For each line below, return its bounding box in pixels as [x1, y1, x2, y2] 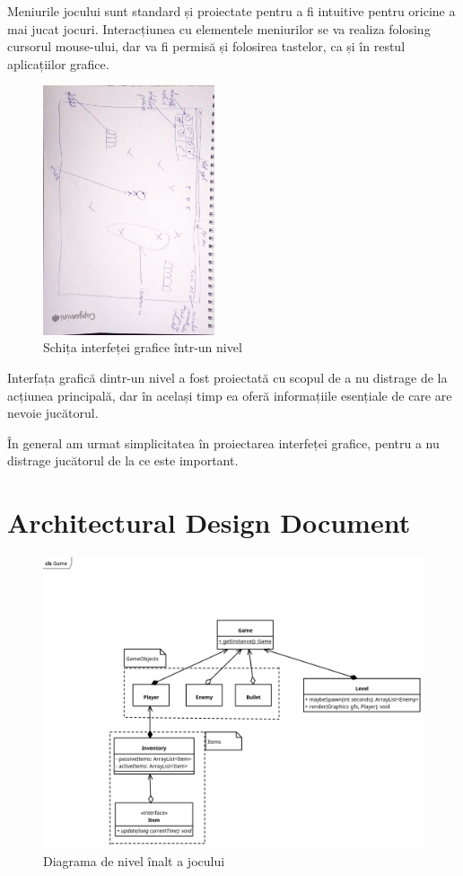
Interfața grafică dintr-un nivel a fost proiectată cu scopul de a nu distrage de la [7, 368, 448, 387]
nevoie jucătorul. [7, 403, 99, 422]
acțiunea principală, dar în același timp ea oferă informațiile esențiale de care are [7, 385, 452, 404]
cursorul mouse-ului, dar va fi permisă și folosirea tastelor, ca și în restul [7, 37, 406, 56]
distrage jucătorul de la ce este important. [7, 451, 239, 470]
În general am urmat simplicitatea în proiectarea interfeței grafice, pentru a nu [7, 433, 440, 452]
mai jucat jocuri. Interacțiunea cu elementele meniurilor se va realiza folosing [7, 19, 431, 38]
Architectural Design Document [7, 504, 411, 541]
